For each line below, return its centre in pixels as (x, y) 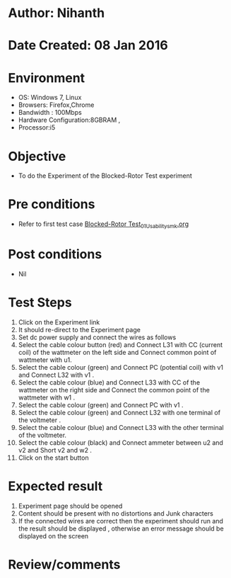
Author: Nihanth (57, 13)
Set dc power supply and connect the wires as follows (97, 337)
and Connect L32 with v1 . (56, 375)
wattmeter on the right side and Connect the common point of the (114, 390)
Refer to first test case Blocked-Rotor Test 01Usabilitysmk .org (103, 225)
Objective (37, 156)
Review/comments (64, 564)
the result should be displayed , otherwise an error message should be (121, 528)
